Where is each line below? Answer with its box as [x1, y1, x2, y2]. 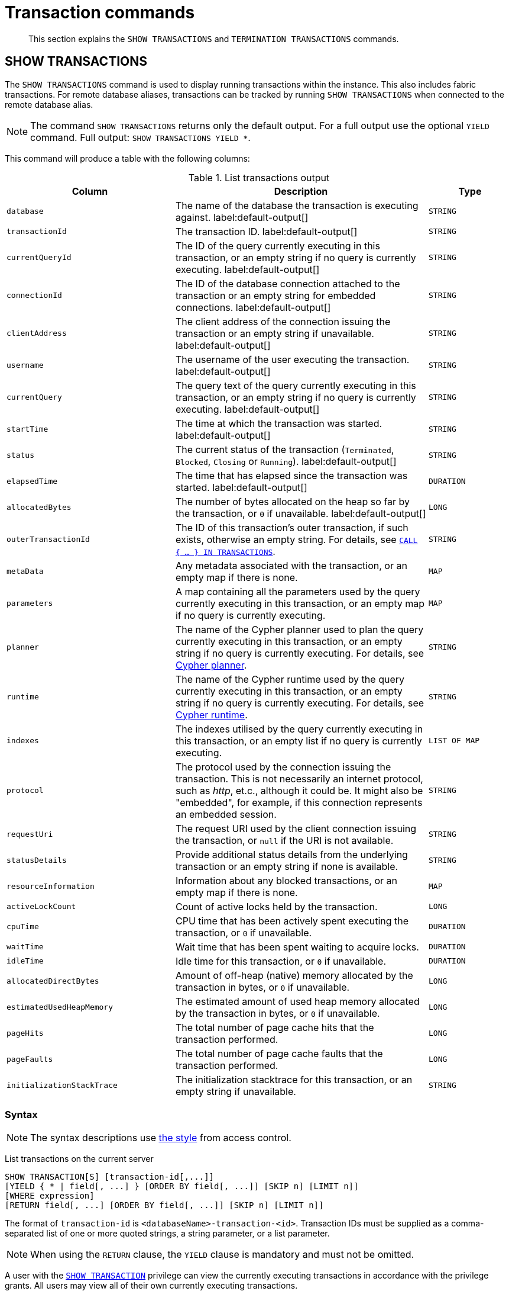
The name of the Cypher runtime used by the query [175, 673, 404, 685]
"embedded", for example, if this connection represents [175, 796, 423, 808]
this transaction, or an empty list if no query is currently [175, 734, 422, 747]
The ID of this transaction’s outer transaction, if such [175, 521, 409, 534]
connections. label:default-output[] [175, 301, 331, 313]
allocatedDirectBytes [7, 977, 99, 986]
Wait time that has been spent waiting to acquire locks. [175, 940, 419, 953]
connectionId [7, 291, 62, 300]
